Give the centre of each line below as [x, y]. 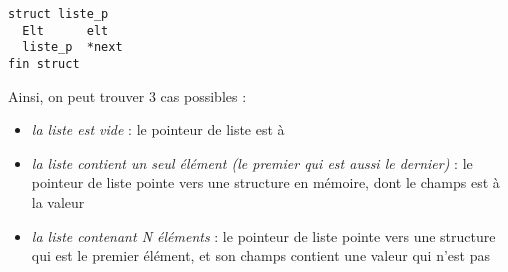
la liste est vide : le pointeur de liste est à [158, 129]
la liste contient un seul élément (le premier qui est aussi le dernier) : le [252, 162]
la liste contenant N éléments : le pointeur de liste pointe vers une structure [263, 235]
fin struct [44, 63]
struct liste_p [58, 14]
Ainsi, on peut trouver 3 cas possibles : [127, 95]
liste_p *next [72, 47]
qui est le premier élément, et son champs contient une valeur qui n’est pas [260, 255]
